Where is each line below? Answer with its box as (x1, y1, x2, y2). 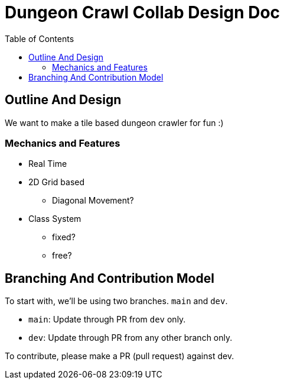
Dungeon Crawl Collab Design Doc (5, 2, 280, 22)
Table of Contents (5, 33, 74, 44)
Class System (28, 214, 81, 224)
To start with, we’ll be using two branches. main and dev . (5, 296, 228, 306)
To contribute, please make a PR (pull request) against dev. (5, 351, 234, 362)
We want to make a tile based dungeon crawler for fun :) (5, 117, 224, 128)
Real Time (28, 159, 67, 169)
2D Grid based (28, 177, 85, 188)
